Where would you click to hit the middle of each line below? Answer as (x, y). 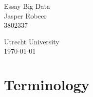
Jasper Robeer (25, 15)
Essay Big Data (27, 6)
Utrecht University (32, 41)
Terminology (47, 85)
